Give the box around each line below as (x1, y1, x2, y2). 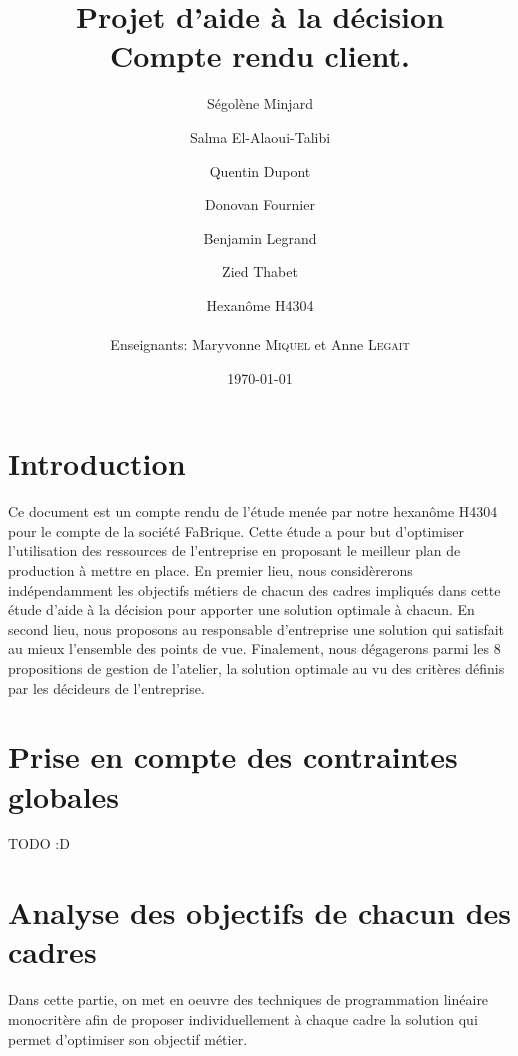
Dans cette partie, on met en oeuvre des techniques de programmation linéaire (8, 989, 489, 1010)
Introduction (8, 443, 186, 484)
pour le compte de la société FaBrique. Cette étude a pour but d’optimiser (8, 520, 465, 541)
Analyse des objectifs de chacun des (8, 892, 512, 933)
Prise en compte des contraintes (8, 736, 458, 777)
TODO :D (8, 833, 70, 854)
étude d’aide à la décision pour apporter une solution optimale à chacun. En (8, 599, 475, 620)
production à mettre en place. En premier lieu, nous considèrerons (8, 559, 413, 580)
